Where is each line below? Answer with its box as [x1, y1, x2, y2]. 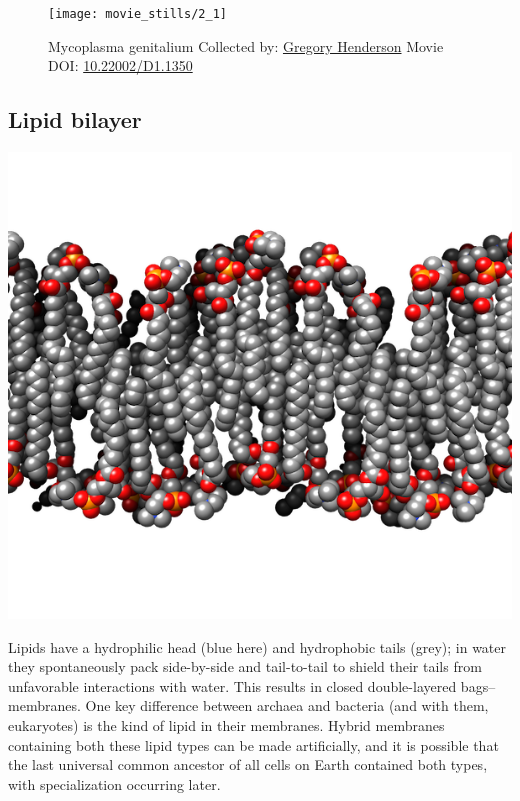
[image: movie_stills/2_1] [48, 7, 227, 21]
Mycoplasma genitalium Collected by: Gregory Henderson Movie [48, 35, 444, 56]
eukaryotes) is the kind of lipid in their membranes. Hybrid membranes [8, 715, 445, 736]
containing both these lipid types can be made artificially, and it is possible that [8, 734, 499, 755]
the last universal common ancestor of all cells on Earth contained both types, [8, 754, 488, 775]
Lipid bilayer [8, 104, 142, 135]
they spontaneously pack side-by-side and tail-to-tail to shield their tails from [8, 656, 482, 677]
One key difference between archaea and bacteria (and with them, [85, 695, 489, 716]
